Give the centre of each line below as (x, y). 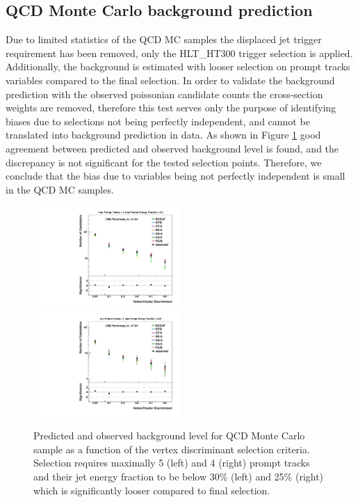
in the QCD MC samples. (60, 189)
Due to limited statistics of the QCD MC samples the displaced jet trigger (164, 39)
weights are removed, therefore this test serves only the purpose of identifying (171, 108)
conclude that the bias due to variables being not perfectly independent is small (176, 176)
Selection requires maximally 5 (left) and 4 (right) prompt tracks (172, 463)
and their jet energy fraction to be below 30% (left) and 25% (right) (179, 476)
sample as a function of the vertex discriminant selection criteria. (172, 449)
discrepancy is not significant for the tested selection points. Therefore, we (164, 162)
